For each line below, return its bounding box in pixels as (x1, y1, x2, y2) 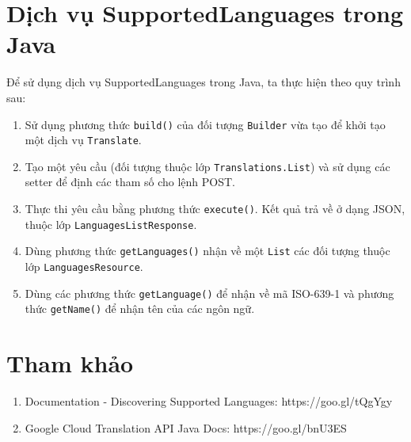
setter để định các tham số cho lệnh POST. (25, 173, 235, 190)
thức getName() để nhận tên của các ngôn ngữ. (25, 300, 255, 317)
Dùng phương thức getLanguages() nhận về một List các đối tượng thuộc (25, 242, 390, 259)
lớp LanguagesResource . (25, 258, 143, 275)
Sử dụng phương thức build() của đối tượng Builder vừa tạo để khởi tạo (25, 116, 386, 132)
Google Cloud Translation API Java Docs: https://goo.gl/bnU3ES (25, 419, 347, 436)
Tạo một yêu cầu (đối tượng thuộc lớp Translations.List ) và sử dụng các (25, 158, 390, 174)
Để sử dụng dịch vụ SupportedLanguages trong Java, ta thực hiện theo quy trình (6, 74, 401, 90)
